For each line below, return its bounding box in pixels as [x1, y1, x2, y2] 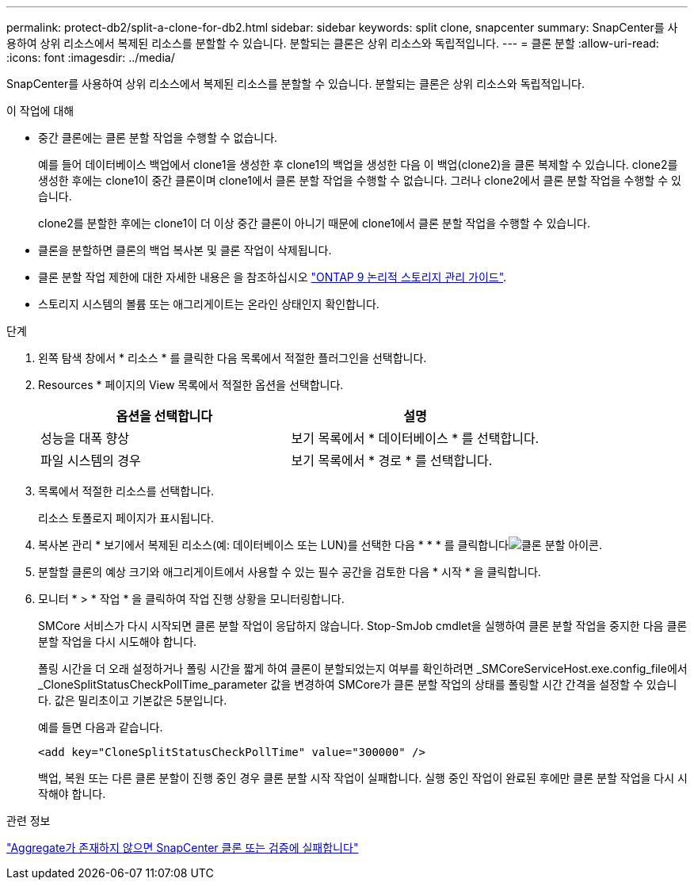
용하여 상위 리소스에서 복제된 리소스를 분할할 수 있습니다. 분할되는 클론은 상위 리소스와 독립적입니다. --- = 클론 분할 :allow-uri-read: [6, 36, 659, 50]
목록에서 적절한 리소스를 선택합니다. [38, 484, 214, 498]
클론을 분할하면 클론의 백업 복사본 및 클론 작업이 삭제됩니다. [38, 243, 332, 257]
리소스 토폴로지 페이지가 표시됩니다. [38, 511, 214, 525]
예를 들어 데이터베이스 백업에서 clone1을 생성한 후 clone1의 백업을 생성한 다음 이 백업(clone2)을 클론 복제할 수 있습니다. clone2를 [38, 158, 678, 171]
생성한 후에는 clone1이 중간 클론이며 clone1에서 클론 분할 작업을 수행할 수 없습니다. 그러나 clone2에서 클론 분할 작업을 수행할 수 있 [38, 174, 681, 187]
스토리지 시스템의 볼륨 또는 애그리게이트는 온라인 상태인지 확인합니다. [38, 297, 379, 311]
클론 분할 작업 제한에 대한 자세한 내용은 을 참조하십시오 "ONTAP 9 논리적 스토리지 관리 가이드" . [38, 270, 507, 284]
